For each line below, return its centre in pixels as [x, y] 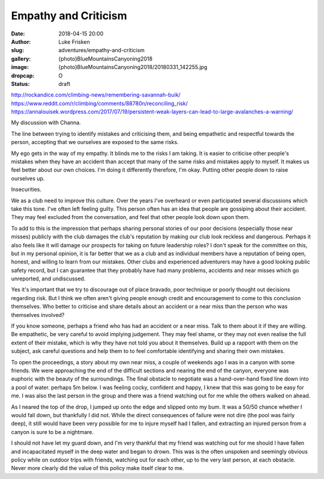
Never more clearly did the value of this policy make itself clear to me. [97, 468]
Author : [21, 41]
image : [20, 67]
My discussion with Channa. [46, 122]
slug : [17, 50]
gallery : [21, 59]
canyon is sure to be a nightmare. [52, 432]
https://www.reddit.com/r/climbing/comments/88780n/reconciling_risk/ [100, 103]
